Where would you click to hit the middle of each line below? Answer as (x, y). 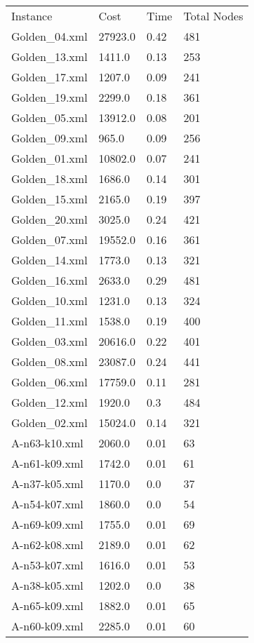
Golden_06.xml (49, 382)
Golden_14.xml (49, 260)
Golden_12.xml (49, 402)
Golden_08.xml (49, 361)
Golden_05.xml (49, 117)
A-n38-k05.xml (47, 585)
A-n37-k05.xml (47, 483)
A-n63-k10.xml (47, 443)
